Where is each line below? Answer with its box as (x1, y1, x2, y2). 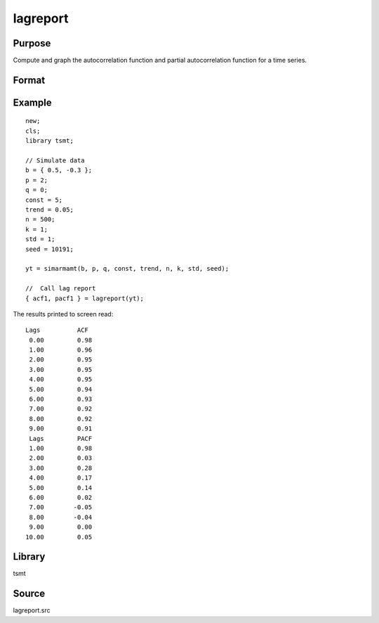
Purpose (13, 37, 51, 49)
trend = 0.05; (25, 206, 74, 214)
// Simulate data (25, 157, 85, 165)
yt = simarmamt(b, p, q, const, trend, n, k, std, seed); (25, 264, 230, 273)
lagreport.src (13, 606, 51, 615)
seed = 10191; (25, 245, 74, 253)
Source (13, 588, 46, 600)
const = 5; (25, 195, 63, 204)
